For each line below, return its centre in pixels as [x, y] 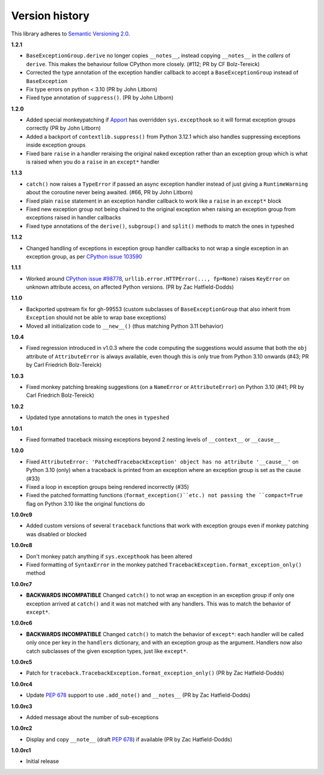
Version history [50, 16]
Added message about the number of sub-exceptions [92, 717]
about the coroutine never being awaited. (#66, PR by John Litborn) [109, 192]
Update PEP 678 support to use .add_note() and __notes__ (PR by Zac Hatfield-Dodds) [138, 695]
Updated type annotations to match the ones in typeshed [97, 417]
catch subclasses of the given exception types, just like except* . [107, 651]
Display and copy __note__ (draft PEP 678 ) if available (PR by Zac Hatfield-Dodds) [129, 739]
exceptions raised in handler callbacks [73, 218]
